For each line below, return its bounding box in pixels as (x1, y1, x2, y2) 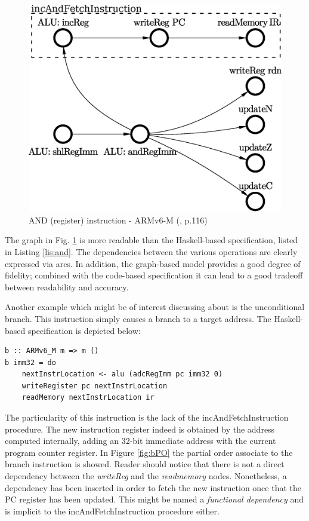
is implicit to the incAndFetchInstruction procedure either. (5, 504, 220, 517)
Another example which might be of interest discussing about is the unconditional (5, 301, 305, 313)
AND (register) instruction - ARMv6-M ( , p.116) (29, 213, 208, 226)
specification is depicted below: (27, 324, 141, 336)
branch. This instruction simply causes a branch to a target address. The (5, 312, 271, 324)
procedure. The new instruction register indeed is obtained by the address (5, 422, 275, 435)
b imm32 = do (5, 358, 56, 367)
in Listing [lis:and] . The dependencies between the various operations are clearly (5, 245, 298, 258)
